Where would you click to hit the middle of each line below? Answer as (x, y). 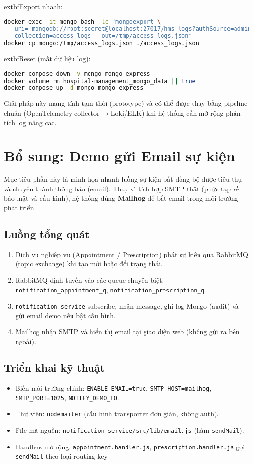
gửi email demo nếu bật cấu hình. (65, 315)
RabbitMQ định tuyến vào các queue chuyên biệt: (90, 280)
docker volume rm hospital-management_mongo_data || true (100, 81)
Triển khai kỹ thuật (54, 368)
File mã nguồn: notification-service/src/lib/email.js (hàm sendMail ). (130, 430)
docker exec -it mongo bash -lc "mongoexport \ (82, 22)
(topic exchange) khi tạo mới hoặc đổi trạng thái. (89, 264)
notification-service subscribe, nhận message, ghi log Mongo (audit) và (127, 306)
